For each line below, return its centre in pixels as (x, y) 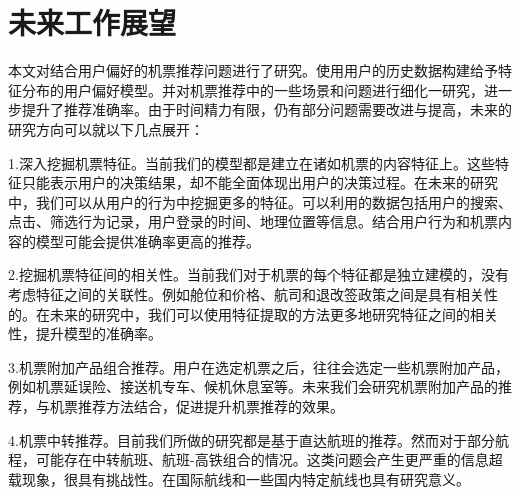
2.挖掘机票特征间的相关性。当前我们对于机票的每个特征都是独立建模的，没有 (258, 274)
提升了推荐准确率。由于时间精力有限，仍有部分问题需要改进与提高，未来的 (266, 109)
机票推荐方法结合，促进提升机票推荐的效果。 (196, 406)
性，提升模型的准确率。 (85, 333)
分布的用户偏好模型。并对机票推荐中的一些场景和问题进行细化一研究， (252, 89)
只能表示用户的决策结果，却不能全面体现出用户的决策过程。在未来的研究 (259, 182)
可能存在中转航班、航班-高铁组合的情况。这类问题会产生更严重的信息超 (269, 459)
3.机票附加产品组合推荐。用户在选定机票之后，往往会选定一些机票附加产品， (258, 366)
